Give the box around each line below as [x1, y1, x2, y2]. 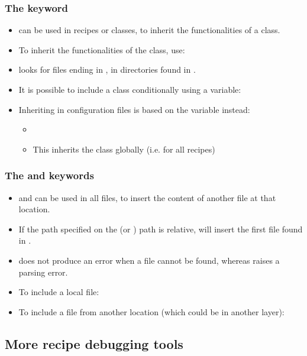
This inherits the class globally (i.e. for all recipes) [33, 143, 215, 155]
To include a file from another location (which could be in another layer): [18, 305, 285, 318]
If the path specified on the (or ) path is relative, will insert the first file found [18, 222, 303, 235]
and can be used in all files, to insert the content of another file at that [18, 191, 276, 203]
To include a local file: [18, 286, 99, 298]
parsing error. [18, 266, 68, 278]
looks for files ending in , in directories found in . [18, 63, 196, 76]
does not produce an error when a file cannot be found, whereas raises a [18, 254, 280, 266]
